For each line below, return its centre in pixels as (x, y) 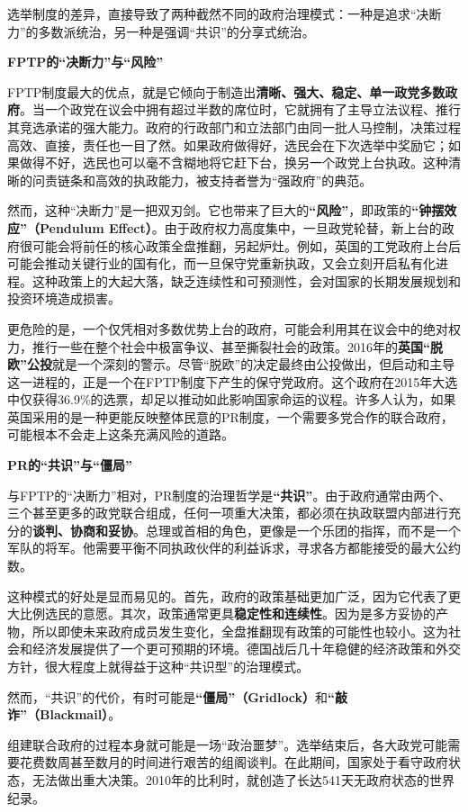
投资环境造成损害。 (64, 298)
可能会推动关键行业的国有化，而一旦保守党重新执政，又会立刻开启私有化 (221, 263)
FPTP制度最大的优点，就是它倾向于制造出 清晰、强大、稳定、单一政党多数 (226, 91)
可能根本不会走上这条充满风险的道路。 (121, 434)
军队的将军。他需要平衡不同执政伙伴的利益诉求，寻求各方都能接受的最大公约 (234, 548)
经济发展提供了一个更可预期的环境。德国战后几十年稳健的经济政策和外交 (246, 649)
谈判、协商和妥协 (83, 530)
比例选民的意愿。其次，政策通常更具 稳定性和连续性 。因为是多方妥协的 (227, 614)
